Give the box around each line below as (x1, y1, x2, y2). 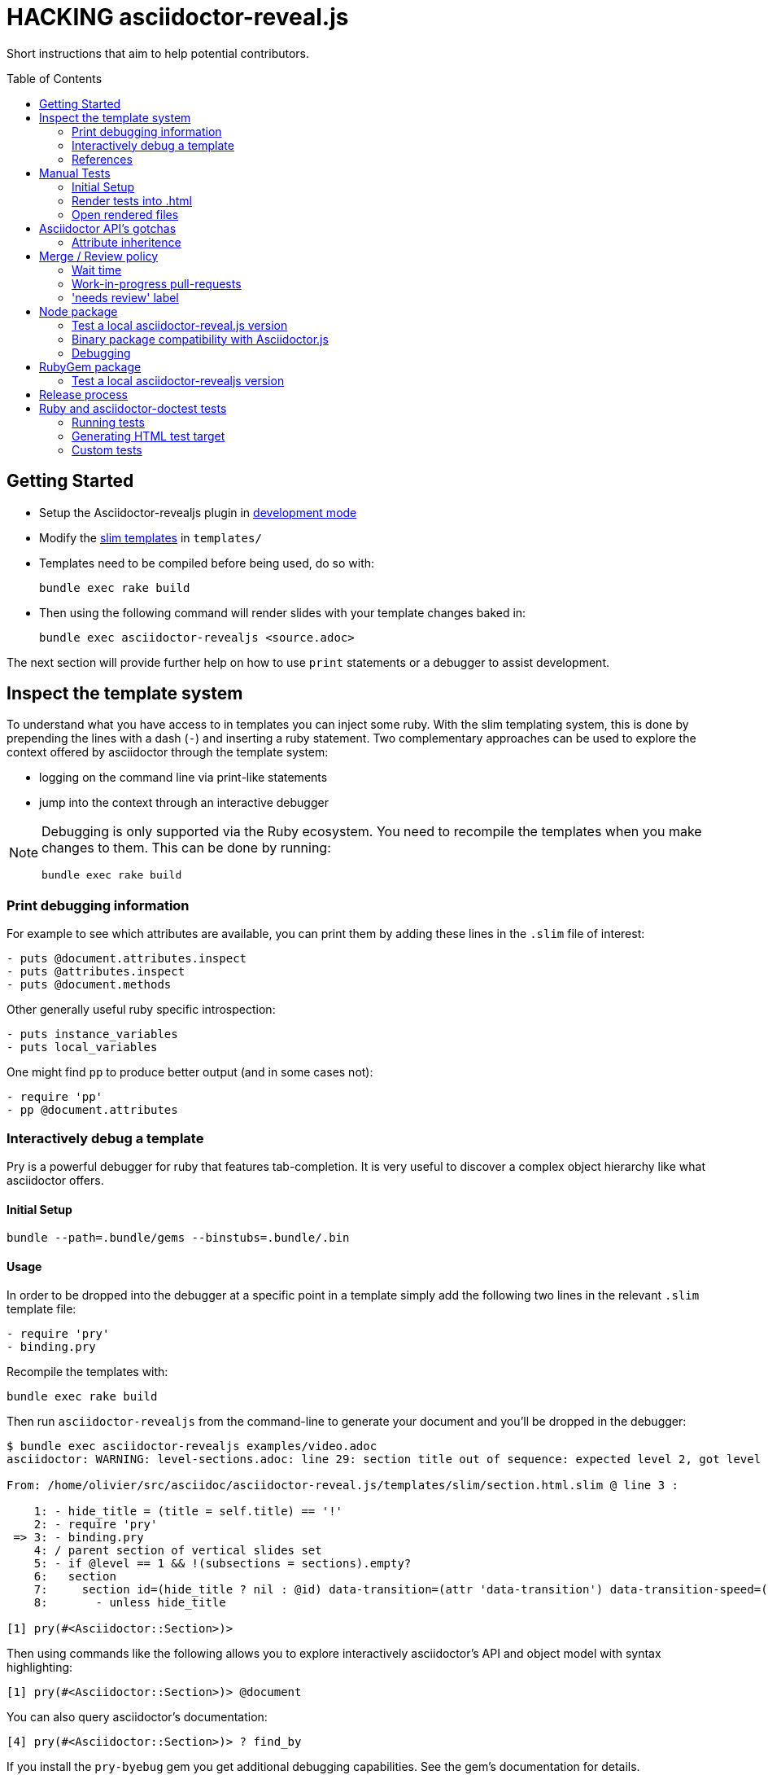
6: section (33, 1570, 116, 1584)
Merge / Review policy (39, 248, 159, 263)
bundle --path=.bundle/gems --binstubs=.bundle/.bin (7, 1231, 350, 1245)
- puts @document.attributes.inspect (7, 952, 247, 966)
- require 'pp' (7, 1090, 103, 1104)
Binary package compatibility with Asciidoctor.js (72, 331, 329, 346)
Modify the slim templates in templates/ (39, 530, 262, 545)
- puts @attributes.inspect (7, 965, 185, 979)
